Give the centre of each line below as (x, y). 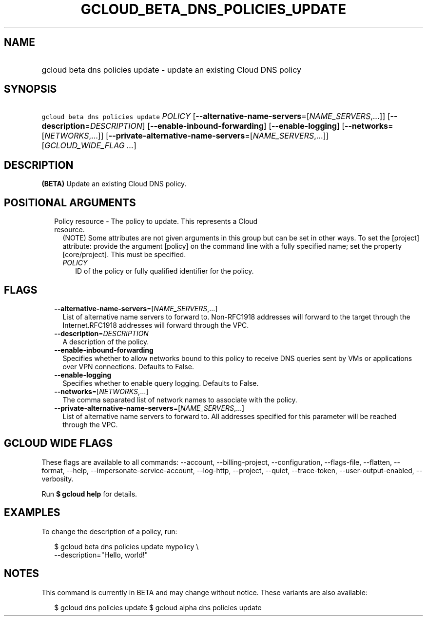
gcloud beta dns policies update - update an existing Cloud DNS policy (171, 70)
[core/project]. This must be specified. (124, 255)
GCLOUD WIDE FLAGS (58, 443)
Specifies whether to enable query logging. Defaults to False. (161, 383)
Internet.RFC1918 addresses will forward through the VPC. (156, 325)
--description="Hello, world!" (101, 555)
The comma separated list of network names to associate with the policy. (180, 400)
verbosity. (58, 479)
